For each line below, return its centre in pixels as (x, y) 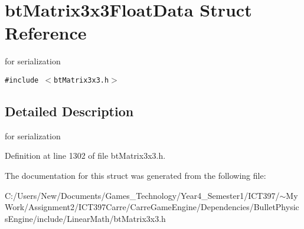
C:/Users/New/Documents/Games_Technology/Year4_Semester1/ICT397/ (142, 195)
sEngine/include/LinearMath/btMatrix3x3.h (85, 218)
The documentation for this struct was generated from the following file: (135, 175)
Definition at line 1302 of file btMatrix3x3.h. (85, 156)
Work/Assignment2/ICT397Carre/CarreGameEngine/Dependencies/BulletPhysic (152, 207)
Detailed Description (69, 111)
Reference (46, 33)
